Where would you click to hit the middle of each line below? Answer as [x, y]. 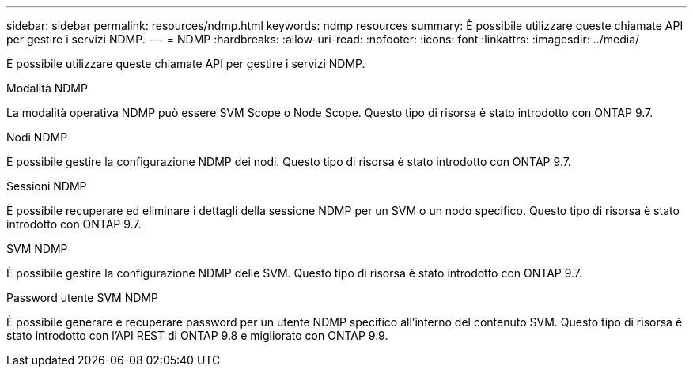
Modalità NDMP [47, 88]
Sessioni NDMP [47, 186]
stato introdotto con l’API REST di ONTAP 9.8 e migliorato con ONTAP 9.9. [197, 335]
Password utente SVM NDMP [82, 298]
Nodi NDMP [37, 137]
